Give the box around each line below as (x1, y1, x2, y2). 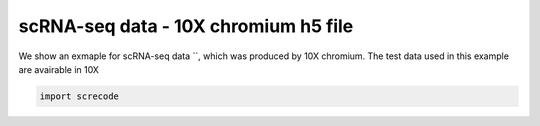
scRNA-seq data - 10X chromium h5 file (18, 15, 354, 37)
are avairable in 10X (18, 63, 100, 75)
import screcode (39, 90, 120, 102)
